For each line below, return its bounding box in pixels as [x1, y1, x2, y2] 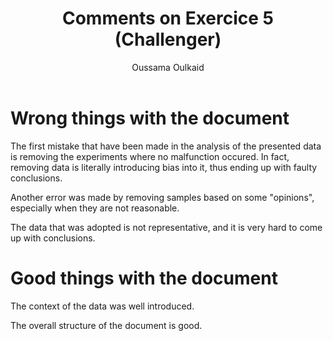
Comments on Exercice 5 [61, 7, 275, 30]
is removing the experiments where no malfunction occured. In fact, [10, 150, 290, 162]
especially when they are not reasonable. [10, 202, 180, 214]
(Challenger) [114, 28, 222, 51]
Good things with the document [10, 267, 278, 289]
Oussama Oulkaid [131, 61, 205, 73]
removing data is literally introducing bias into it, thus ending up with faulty [10, 161, 318, 173]
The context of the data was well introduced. [10, 300, 195, 312]
